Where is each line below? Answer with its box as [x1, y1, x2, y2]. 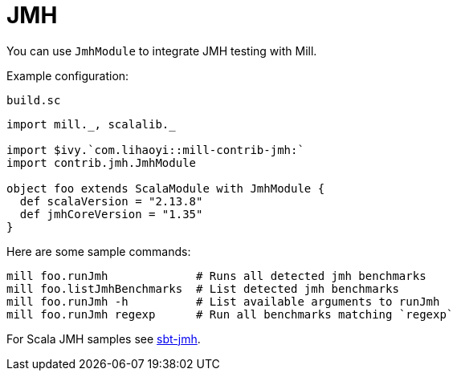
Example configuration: [6, 68, 129, 83]
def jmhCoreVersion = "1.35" [19, 207, 203, 221]
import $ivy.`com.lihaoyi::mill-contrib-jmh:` [6, 143, 304, 156]
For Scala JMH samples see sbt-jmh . [6, 331, 201, 346]
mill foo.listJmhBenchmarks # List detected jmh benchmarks [6, 282, 399, 295]
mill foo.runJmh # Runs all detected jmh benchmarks [6, 269, 426, 282]
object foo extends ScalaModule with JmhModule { [6, 181, 325, 195]
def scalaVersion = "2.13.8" [19, 194, 203, 208]
